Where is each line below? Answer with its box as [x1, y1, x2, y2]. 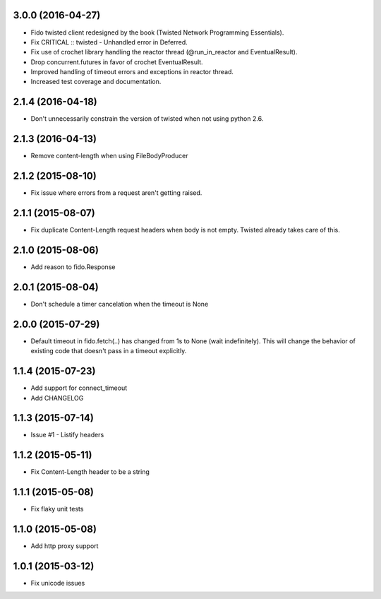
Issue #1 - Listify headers [30, 431, 104, 439]
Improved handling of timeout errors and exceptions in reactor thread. [30, 68, 234, 76]
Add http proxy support [30, 542, 99, 550]
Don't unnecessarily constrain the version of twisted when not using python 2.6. [30, 114, 264, 123]
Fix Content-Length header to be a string [30, 468, 150, 476]
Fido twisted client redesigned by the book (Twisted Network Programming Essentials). [30, 28, 284, 37]
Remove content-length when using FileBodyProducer [30, 152, 188, 160]
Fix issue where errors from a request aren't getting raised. [30, 189, 202, 197]
